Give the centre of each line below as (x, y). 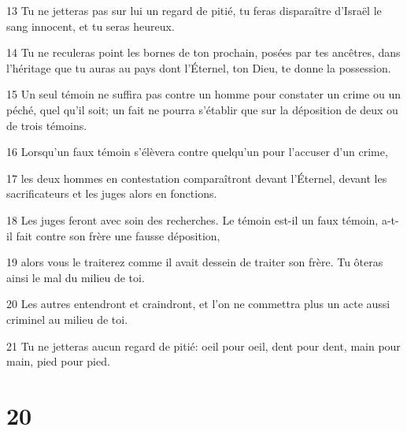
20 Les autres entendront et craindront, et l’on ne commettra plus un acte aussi (198, 304)
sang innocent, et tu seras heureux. (91, 26)
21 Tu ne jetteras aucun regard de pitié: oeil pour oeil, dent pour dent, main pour (203, 346)
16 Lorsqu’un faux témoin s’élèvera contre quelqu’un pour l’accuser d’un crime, (197, 152)
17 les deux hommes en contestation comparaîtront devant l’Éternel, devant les (197, 178)
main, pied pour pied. (58, 361)
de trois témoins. (47, 125)
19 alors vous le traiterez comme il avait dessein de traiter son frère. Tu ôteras (195, 262)
